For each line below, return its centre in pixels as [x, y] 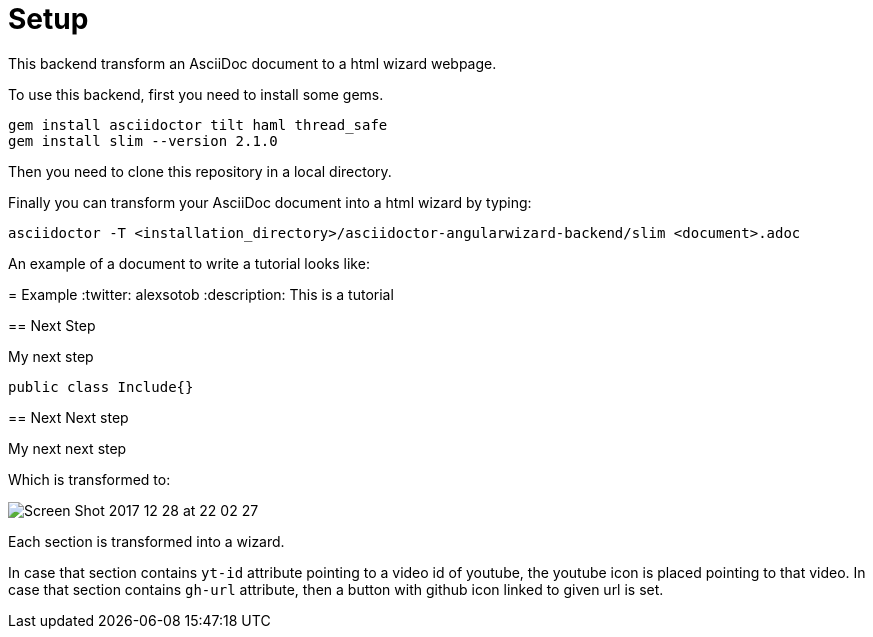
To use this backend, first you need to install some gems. [196, 94]
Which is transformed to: [89, 479]
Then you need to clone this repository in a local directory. [200, 171]
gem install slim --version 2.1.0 [143, 140]
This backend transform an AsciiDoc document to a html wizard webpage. [252, 63]
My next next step [67, 448]
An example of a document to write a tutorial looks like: [189, 263]
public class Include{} [101, 386]
